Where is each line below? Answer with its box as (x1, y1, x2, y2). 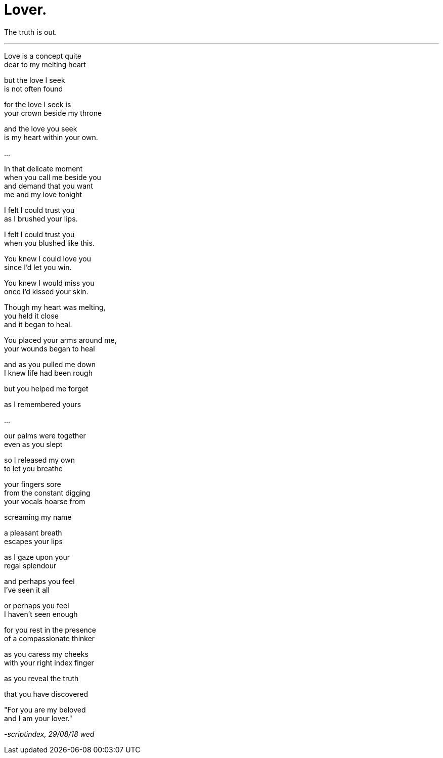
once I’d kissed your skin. (4, 287, 88, 296)
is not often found (4, 84, 63, 93)
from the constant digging (4, 488, 91, 497)
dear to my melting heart (4, 60, 86, 69)
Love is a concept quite (4, 51, 82, 60)
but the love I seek (4, 75, 65, 84)
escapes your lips (4, 537, 63, 546)
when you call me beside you (4, 172, 101, 182)
